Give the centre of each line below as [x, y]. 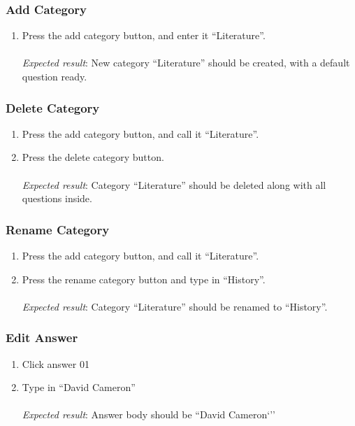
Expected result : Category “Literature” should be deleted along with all [174, 184]
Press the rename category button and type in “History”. [144, 279]
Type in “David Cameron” [79, 387]
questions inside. [57, 198]
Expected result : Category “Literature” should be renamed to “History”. [175, 306]
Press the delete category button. [93, 157]
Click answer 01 [56, 363]
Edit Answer [42, 338]
